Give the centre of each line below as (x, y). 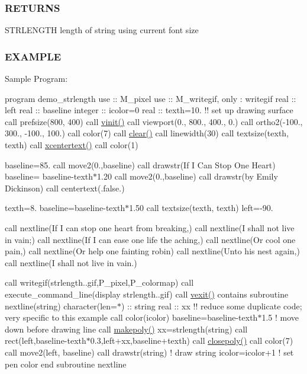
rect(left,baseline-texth (46, 341)
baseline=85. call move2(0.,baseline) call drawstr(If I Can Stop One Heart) (140, 164)
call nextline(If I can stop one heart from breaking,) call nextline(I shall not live (150, 227)
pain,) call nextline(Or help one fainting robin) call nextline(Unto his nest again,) (152, 251)
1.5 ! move (280, 317)
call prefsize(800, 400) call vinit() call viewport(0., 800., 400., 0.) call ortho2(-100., (154, 121)
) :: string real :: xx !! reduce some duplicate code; (212, 306)
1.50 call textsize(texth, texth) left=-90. (201, 208)
